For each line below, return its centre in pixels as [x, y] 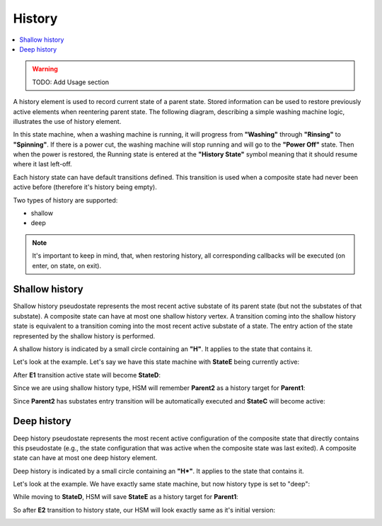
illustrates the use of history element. [67, 121]
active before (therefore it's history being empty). [85, 187]
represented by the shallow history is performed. [84, 336]
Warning [45, 69]
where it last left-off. [42, 164]
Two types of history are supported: [65, 200]
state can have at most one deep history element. [85, 458]
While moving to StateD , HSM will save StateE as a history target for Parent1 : [126, 497]
